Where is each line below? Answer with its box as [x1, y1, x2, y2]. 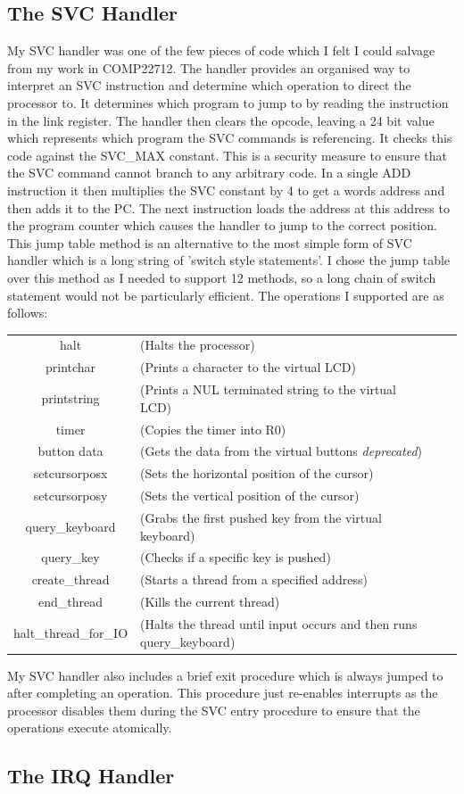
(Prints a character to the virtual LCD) [140, 358, 356, 376]
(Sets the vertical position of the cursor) [140, 486, 360, 505]
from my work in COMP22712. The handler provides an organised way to [7, 58, 410, 77]
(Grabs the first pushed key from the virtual [140, 508, 382, 526]
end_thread [38, 592, 104, 611]
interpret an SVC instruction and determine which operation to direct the [7, 76, 411, 95]
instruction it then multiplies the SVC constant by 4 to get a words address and [7, 180, 445, 199]
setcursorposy [33, 486, 108, 505]
